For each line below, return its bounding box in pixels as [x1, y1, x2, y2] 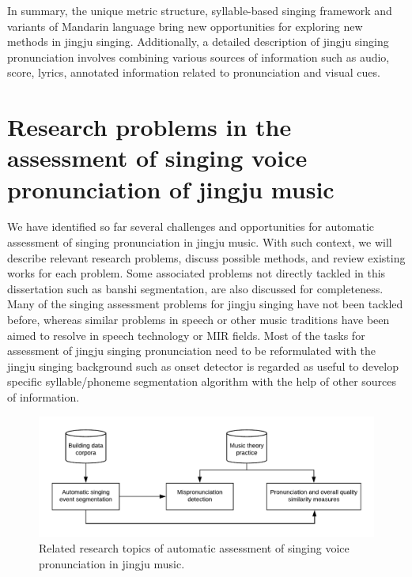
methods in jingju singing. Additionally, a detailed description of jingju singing [7, 33, 389, 50]
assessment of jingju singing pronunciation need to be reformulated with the [7, 342, 376, 359]
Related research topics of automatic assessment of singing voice [39, 539, 350, 556]
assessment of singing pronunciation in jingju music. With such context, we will [7, 234, 392, 251]
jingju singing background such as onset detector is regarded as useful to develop [7, 357, 399, 374]
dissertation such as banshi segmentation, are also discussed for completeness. [7, 280, 384, 296]
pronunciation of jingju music [7, 172, 335, 205]
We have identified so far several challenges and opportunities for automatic [7, 218, 375, 235]
